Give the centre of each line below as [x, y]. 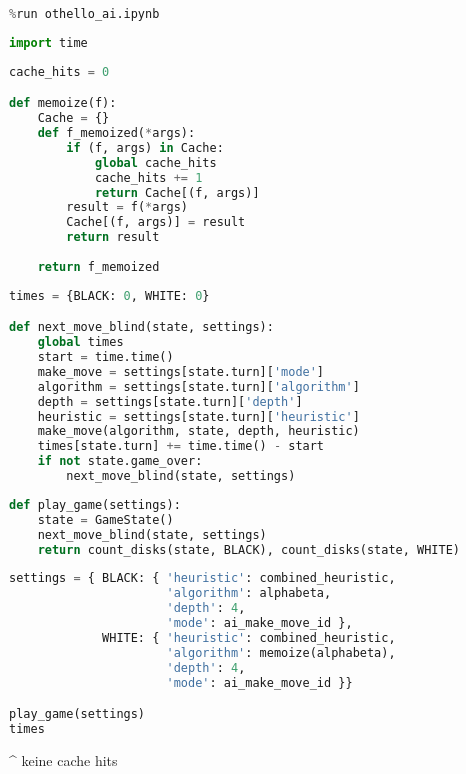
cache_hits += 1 [148, 177]
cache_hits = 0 [59, 71]
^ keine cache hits [63, 759]
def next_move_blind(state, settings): [141, 327]
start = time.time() [105, 357]
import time [48, 42]
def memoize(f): [63, 103]
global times [80, 342]
